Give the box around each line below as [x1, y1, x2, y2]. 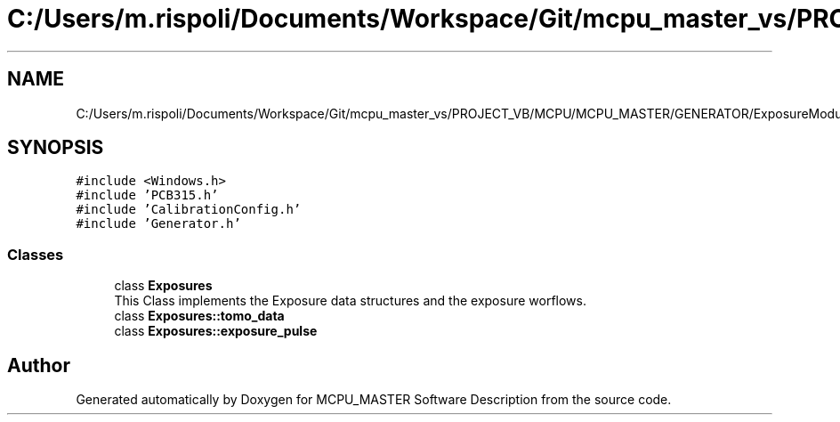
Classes [7, 245, 64, 264]
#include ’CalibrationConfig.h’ [76, 202, 302, 217]
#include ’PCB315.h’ [76, 188, 219, 203]
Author [7, 353, 70, 377]
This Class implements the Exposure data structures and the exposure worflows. [114, 293, 586, 309]
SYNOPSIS [7, 136, 104, 159]
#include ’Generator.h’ [76, 216, 241, 231]
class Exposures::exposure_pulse [114, 323, 318, 339]
